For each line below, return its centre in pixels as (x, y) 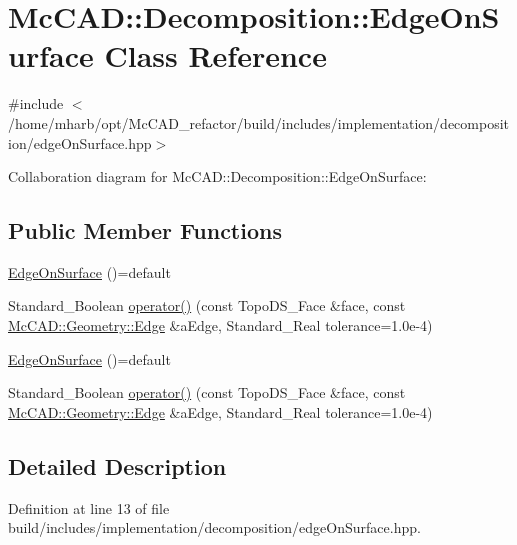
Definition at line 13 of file (89, 507)
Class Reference (215, 55)
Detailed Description (117, 465)
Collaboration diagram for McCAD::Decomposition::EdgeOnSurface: (217, 176)
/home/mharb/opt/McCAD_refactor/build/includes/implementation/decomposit (259, 122)
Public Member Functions (145, 230)
